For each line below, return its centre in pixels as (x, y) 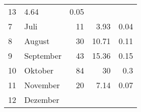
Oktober (39, 70)
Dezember (42, 100)
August (37, 41)
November (42, 85)
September (43, 55)
